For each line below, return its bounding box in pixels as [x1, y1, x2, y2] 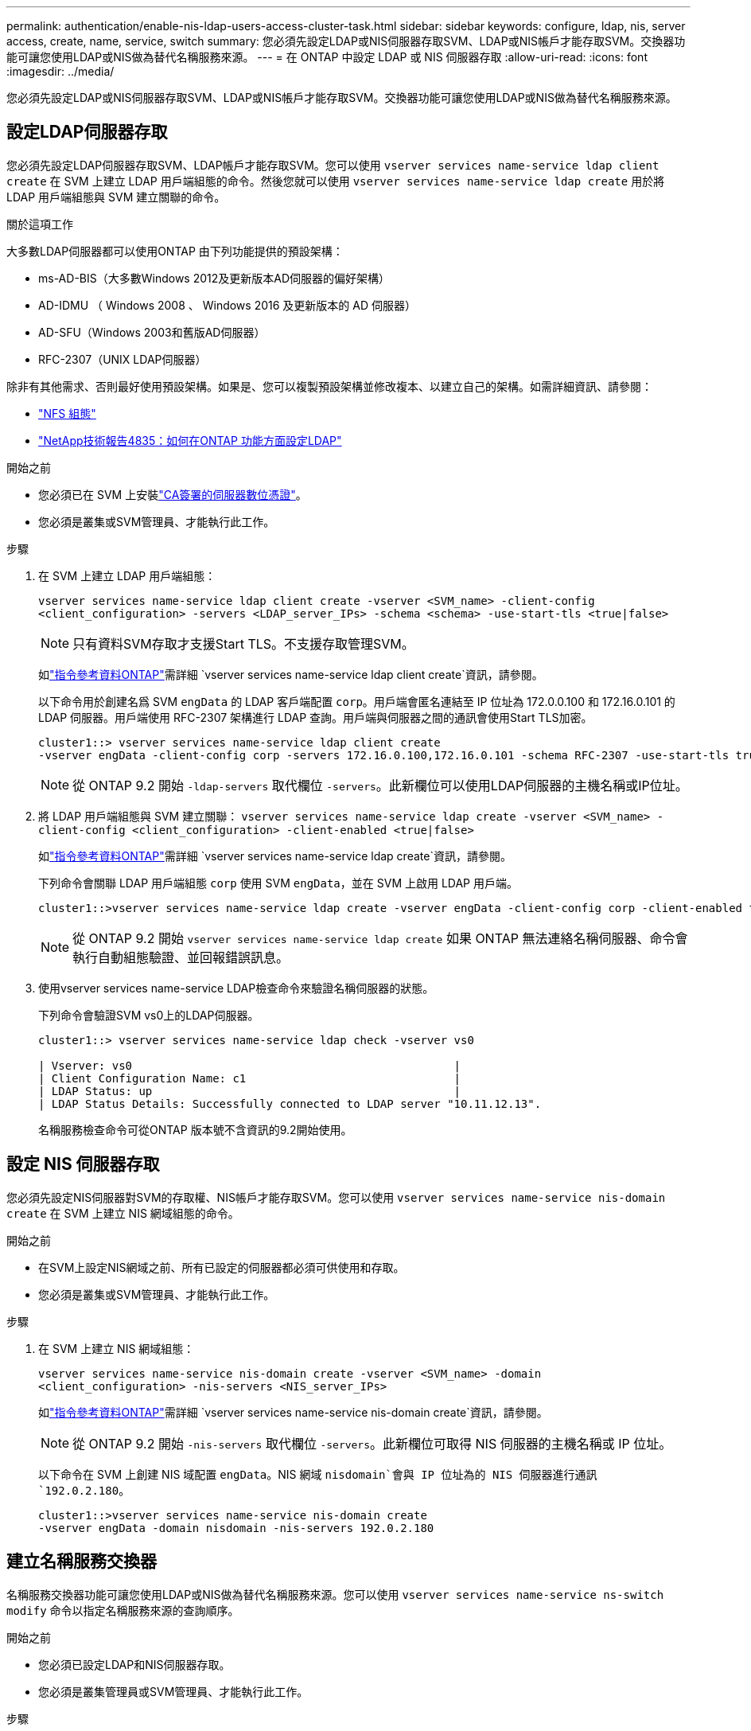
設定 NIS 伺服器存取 [6, 1154, 160, 1175]
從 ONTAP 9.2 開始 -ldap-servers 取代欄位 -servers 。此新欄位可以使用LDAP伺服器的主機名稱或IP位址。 [72, 777, 688, 793]
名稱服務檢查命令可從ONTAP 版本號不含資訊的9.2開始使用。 [38, 1122, 352, 1136]
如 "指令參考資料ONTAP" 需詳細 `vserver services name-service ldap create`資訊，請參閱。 [38, 848, 512, 863]
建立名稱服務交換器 [6, 1551, 157, 1572]
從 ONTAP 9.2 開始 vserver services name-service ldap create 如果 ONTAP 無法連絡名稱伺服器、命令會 [72, 930, 688, 946]
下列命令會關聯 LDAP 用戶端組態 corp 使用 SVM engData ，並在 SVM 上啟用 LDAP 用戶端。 [38, 875, 518, 890]
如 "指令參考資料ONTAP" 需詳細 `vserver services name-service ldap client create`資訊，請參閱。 [38, 667, 543, 681]
